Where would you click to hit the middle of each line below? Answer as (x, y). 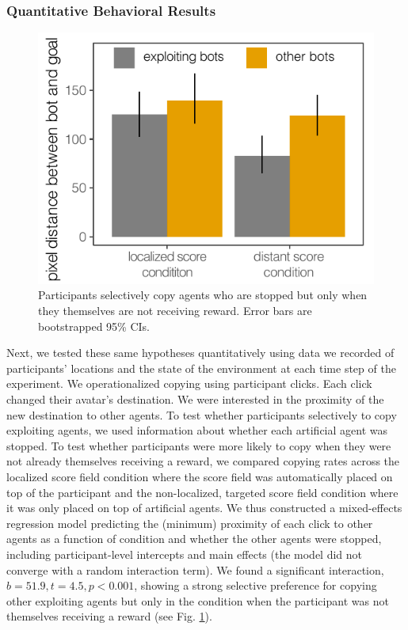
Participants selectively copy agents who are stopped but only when (203, 295)
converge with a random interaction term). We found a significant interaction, (195, 569)
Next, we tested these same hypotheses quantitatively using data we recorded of (200, 353)
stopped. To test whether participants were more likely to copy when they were (199, 445)
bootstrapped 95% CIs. (94, 326)
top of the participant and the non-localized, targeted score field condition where (202, 492)
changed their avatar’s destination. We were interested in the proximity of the (195, 398)
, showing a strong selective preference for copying (255, 585)
